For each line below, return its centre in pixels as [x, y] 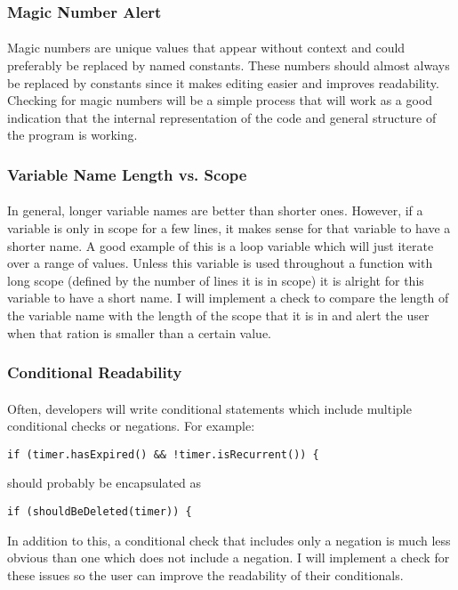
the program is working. [72, 135]
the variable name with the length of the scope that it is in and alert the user [218, 315]
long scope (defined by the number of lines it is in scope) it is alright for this [216, 280]
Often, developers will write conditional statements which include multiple [209, 408]
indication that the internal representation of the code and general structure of [222, 117]
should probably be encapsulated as [104, 483]
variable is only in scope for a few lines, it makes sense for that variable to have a [229, 228]
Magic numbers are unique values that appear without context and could [206, 48]
